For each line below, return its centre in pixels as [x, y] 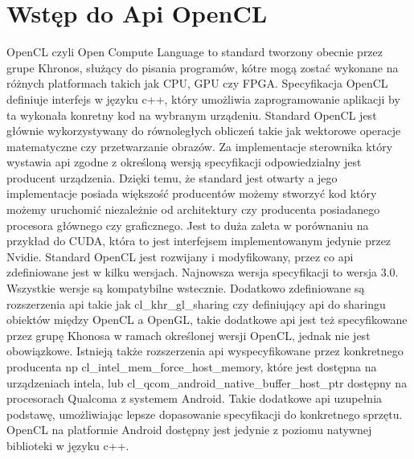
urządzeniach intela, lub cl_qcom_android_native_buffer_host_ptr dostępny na [207, 382]
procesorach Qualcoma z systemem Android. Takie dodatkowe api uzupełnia [195, 398]
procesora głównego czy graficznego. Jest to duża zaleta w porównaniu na [188, 225]
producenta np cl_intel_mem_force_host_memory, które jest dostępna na [192, 367]
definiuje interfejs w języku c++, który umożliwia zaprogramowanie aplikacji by [203, 98]
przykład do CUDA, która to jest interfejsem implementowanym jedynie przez [199, 241]
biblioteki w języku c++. [68, 445]
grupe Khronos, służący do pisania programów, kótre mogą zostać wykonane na [203, 67]
